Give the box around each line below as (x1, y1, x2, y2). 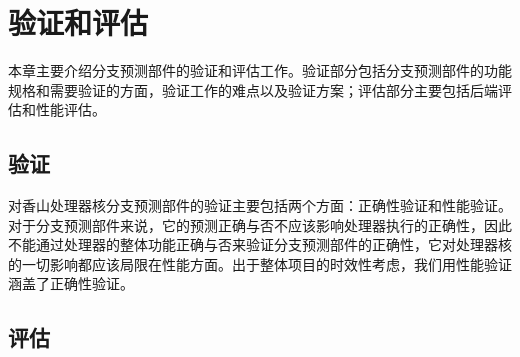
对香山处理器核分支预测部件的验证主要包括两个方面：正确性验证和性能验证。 (8, 195, 512, 216)
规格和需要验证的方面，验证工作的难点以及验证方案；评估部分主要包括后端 (8, 79, 498, 100)
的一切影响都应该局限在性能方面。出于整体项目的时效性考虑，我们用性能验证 (8, 253, 512, 274)
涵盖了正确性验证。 (8, 273, 134, 294)
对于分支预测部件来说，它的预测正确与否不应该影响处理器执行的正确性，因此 (8, 214, 512, 235)
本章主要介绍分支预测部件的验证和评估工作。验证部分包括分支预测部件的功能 (8, 60, 512, 81)
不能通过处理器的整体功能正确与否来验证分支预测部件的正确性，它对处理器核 (8, 234, 512, 255)
